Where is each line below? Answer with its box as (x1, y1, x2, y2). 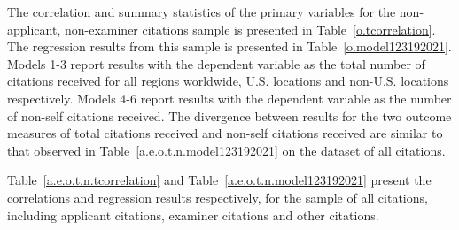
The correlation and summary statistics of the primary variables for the (7, 3, 396, 20)
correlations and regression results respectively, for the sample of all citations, (7, 188, 428, 206)
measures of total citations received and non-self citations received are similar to (7, 124, 443, 142)
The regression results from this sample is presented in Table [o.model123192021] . (7, 37, 452, 56)
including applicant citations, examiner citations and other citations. (7, 205, 379, 224)
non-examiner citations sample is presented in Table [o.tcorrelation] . (64, 19, 436, 38)
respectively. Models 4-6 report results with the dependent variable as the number (7, 88, 452, 107)
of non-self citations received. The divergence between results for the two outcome (7, 106, 452, 125)
